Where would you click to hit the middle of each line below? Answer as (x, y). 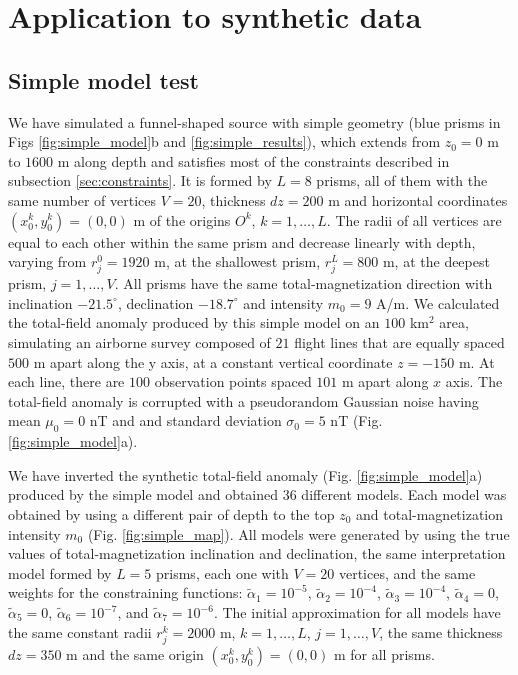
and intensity (283, 302)
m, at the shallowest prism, (237, 261)
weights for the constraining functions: (125, 592)
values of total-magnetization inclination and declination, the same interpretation (257, 553)
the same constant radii (80, 631)
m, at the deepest (436, 261)
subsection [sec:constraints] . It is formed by (140, 180)
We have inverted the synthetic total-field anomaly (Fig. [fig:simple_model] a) (245, 474)
